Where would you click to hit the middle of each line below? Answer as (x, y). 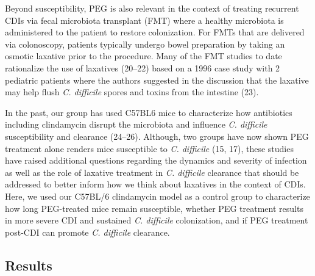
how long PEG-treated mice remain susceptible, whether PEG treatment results (154, 208)
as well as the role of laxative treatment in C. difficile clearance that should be (152, 172)
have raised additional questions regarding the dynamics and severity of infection (156, 160)
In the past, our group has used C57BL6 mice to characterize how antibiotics (149, 112)
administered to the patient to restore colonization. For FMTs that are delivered (155, 32)
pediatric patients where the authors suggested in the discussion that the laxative (157, 80)
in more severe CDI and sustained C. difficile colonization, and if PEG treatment (157, 220)
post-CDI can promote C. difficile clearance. (87, 232)
